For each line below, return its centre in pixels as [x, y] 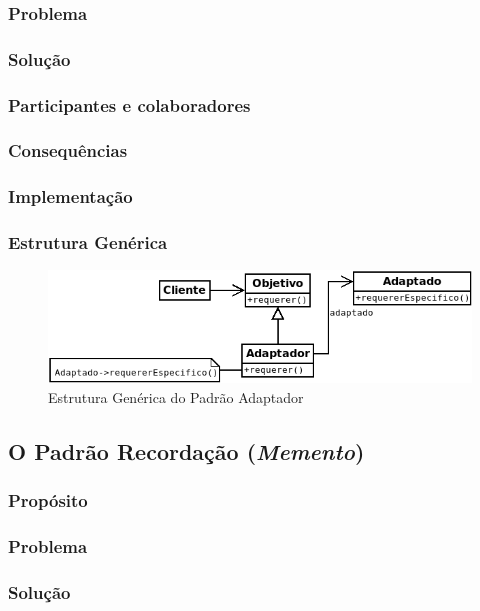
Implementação [70, 196]
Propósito [48, 500]
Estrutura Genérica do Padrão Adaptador [176, 397]
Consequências [68, 150]
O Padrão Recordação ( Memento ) [186, 450]
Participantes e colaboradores [129, 104]
